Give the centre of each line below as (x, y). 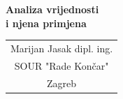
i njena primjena (46, 23)
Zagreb (62, 83)
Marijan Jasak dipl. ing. (62, 48)
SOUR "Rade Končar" (61, 65)
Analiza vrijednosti (52, 9)
